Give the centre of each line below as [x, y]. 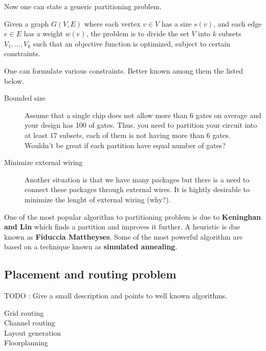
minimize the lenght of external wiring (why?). [98, 199]
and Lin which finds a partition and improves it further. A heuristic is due [122, 227]
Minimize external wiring [43, 162]
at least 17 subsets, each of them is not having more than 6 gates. [128, 135]
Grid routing [24, 312]
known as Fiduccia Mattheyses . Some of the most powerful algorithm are [124, 236]
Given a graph [27, 23]
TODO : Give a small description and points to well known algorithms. [116, 296]
